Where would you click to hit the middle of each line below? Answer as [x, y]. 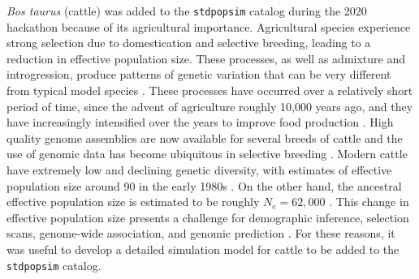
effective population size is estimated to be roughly [133, 202]
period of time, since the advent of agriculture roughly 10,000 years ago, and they [210, 106]
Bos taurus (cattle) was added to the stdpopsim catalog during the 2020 [187, 11]
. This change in [369, 202]
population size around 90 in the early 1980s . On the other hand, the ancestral [204, 185]
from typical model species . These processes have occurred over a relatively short [210, 90]
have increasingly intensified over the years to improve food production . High [200, 122]
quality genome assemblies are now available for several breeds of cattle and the [205, 137]
